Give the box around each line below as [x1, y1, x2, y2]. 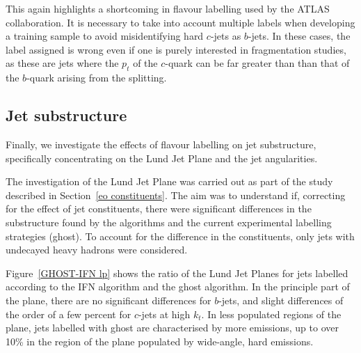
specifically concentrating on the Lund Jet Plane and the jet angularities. [6, 150, 318, 165]
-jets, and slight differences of [218, 292, 344, 307]
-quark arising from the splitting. [26, 70, 167, 85]
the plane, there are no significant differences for [6, 292, 211, 307]
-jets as [210, 29, 241, 43]
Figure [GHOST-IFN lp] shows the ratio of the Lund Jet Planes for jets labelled [6, 265, 348, 280]
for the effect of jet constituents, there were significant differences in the [6, 201, 312, 216]
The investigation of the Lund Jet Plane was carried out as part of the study [6, 174, 333, 189]
